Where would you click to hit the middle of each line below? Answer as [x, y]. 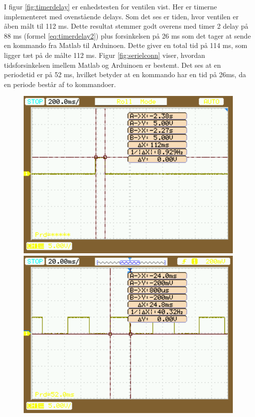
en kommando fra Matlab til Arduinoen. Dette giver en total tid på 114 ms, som [126, 45]
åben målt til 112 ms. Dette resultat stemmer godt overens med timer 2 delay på [126, 26]
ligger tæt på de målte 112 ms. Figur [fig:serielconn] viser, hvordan [105, 55]
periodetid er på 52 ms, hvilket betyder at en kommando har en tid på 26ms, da [125, 74]
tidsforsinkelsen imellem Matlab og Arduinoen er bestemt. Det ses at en [112, 65]
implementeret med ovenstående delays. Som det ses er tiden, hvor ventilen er [121, 16]
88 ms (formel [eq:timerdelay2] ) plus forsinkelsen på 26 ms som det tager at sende [127, 35]
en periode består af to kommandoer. [60, 84]
